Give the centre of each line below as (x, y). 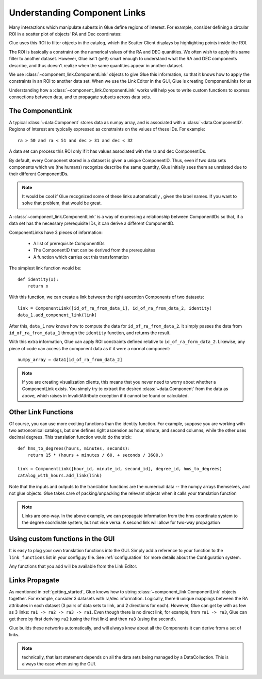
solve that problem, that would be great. (62, 203)
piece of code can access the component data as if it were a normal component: (90, 348)
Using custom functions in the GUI (62, 539)
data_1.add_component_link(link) (57, 315)
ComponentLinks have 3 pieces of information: (56, 232)
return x (38, 286)
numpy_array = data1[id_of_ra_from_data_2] (70, 360)
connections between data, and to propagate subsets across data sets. (80, 97)
